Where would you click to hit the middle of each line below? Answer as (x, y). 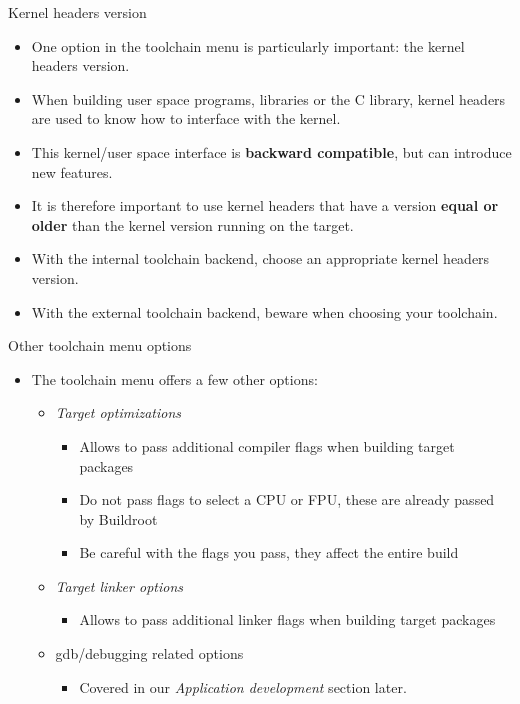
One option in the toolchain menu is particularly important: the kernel (248, 45)
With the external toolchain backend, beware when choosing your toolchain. (264, 311)
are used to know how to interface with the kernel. (186, 118)
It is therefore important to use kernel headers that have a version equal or (265, 205)
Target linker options (119, 585)
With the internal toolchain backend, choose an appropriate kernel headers (260, 258)
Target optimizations (118, 412)
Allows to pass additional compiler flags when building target (267, 445)
